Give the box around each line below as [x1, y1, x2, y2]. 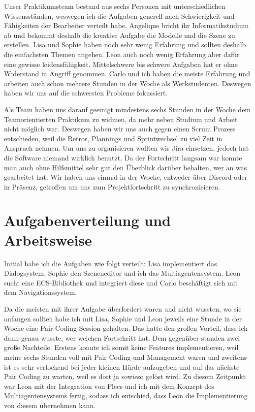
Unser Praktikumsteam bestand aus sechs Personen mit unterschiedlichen [4, 1, 225, 11]
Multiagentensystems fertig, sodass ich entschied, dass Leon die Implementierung [4, 390, 248, 401]
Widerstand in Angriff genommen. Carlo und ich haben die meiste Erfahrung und [4, 68, 250, 79]
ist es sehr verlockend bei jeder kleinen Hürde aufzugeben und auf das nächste [4, 361, 240, 372]
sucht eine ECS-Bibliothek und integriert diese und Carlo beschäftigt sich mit [4, 277, 238, 287]
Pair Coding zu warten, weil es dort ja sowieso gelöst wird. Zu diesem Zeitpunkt [4, 371, 246, 381]
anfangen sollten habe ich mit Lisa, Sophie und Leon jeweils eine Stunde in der [4, 313, 242, 323]
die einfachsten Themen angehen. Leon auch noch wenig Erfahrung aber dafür [4, 49, 240, 59]
